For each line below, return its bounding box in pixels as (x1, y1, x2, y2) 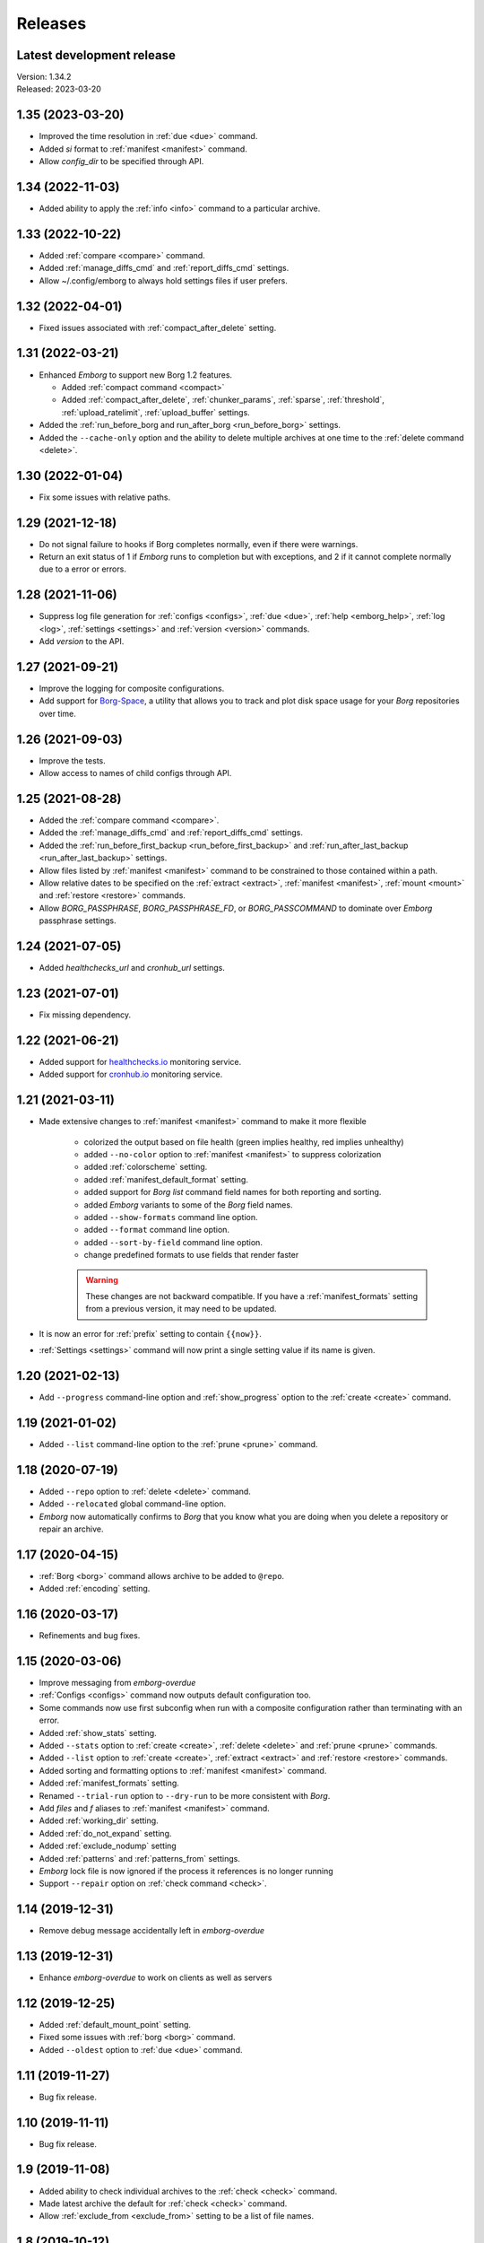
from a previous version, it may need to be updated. (85, 1304, 277, 1314)
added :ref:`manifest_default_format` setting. (83, 1174, 248, 1184)
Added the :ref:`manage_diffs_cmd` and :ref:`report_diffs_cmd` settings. (39, 827, 304, 838)
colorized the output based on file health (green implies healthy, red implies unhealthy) (83, 1136, 404, 1148)
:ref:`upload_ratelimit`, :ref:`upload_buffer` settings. (61, 406, 250, 417)
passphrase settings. (39, 915, 117, 926)
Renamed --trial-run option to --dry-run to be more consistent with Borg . (39, 1790, 331, 1801)
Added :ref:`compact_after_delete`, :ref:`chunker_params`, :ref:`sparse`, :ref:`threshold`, (61, 395, 385, 406)
